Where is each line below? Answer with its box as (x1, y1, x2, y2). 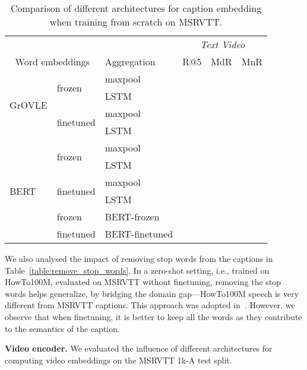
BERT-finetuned (105, 227, 173, 241)
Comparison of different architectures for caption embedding (10, 1, 262, 15)
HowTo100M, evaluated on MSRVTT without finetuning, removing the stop (5, 276, 281, 288)
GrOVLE (10, 97, 48, 112)
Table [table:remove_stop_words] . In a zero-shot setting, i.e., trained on (5, 264, 270, 276)
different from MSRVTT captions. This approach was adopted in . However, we (5, 299, 295, 311)
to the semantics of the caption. (5, 322, 120, 334)
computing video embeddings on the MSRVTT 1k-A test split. (5, 353, 232, 366)
